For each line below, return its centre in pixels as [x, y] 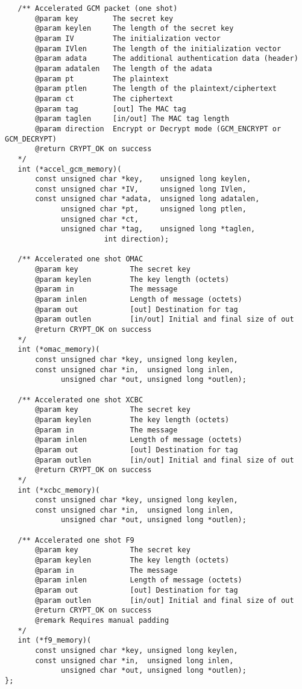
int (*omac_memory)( [59, 350]
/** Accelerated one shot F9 [76, 540]
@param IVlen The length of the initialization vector [158, 48]
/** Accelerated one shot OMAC [80, 259]
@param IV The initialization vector [128, 38]
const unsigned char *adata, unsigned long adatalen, [147, 199]
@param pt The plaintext [102, 79]
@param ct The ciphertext [104, 98]
